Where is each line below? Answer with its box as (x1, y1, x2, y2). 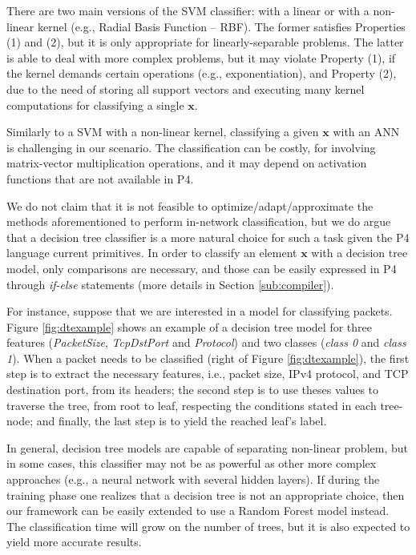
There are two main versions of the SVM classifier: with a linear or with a (6, 2, 370, 18)
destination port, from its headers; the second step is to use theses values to (6, 381, 379, 398)
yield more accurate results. (6, 533, 142, 550)
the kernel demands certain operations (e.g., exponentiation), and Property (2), (6, 65, 397, 82)
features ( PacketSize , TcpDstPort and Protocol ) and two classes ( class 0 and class (6, 334, 406, 351)
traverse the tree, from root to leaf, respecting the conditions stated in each (6, 396, 377, 413)
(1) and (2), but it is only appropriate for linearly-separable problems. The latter (6, 34, 404, 50)
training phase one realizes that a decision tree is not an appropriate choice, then (6, 486, 405, 503)
